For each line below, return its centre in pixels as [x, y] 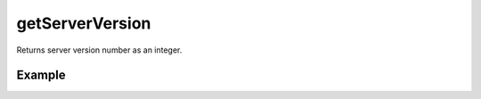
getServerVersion [84, 23]
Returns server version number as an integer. [99, 50]
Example [41, 75]
